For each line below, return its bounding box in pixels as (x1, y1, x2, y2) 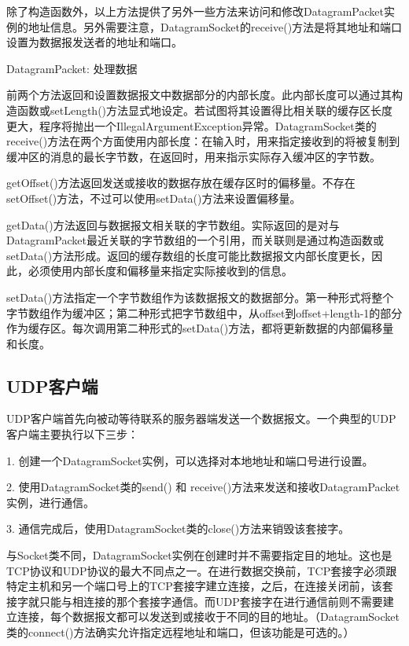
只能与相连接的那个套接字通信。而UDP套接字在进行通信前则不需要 (39, 593, 383, 609)
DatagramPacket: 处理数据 (6, 60, 138, 76)
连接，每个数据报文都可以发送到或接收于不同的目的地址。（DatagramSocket (17, 608, 400, 625)
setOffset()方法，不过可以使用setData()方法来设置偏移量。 (6, 189, 301, 206)
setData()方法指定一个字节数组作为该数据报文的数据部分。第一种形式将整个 (6, 288, 394, 305)
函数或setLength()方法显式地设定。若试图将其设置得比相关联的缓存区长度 (17, 101, 393, 118)
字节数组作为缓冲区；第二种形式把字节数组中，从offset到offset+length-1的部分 (6, 304, 403, 321)
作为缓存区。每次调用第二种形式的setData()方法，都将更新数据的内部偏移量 (6, 320, 394, 336)
